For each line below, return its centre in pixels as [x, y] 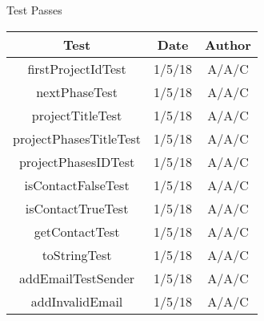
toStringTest [77, 254]
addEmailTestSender [77, 278]
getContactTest [77, 231]
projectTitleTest [77, 115]
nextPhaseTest [77, 91]
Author [228, 44]
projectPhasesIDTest [77, 161]
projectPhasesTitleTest [77, 138]
